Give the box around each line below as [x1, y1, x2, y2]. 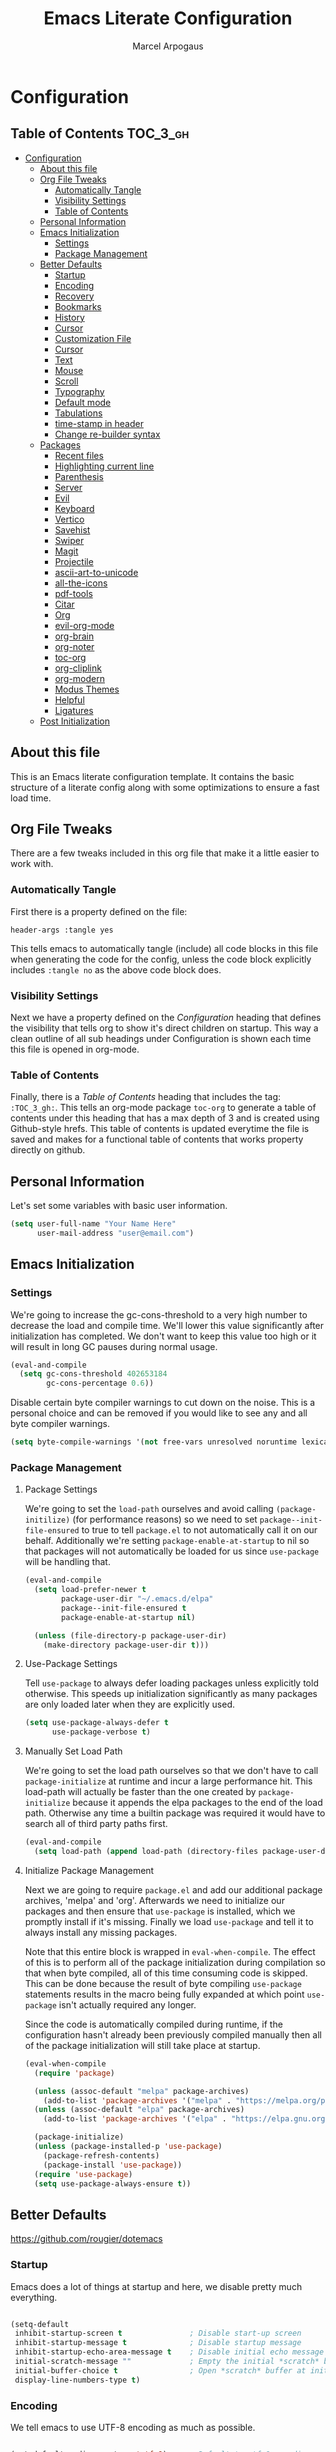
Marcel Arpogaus [132, 40, 204, 52]
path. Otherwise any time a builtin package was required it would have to [24, 1807, 326, 1819]
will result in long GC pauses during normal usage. [10, 1340, 218, 1352]
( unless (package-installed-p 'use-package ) [34, 2142, 223, 2152]
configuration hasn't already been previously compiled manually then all [24, 2028, 322, 2041]
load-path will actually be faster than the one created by [24, 1786, 257, 1798]
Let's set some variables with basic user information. [10, 1200, 228, 1212]
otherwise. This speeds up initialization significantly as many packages [24, 1688, 318, 1700]
